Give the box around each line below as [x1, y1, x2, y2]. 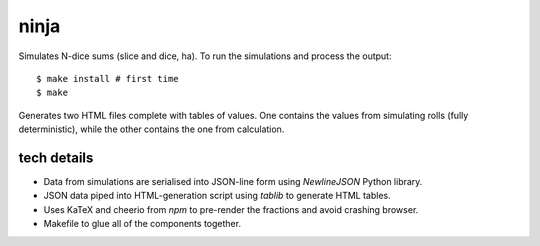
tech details [18, 149, 94, 166]
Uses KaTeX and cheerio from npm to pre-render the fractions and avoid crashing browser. [43, 203, 419, 215]
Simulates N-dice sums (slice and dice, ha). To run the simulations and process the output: [18, 50, 392, 62]
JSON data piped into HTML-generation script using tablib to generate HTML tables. [43, 190, 392, 202]
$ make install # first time [36, 73, 179, 84]
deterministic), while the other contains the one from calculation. [18, 123, 285, 135]
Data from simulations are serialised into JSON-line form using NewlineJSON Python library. [43, 176, 423, 188]
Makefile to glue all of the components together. [43, 218, 242, 230]
